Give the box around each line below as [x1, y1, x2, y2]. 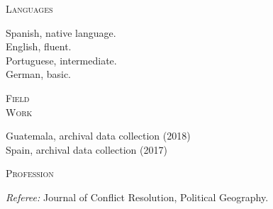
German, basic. [6, 67, 71, 81]
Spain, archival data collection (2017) [6, 142, 167, 157]
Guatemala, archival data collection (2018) [6, 128, 191, 143]
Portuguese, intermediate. [6, 52, 117, 67]
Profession [6, 166, 54, 181]
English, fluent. [6, 39, 72, 54]
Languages [6, 1, 53, 16]
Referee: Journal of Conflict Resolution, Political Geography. [6, 189, 269, 204]
